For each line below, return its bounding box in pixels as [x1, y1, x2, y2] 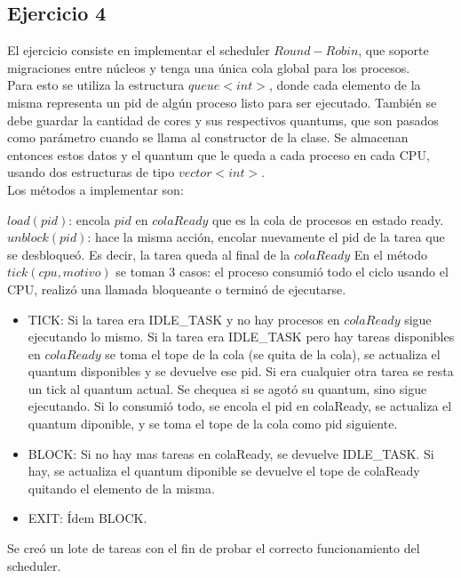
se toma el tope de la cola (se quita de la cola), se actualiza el [105, 344, 441, 363]
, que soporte [358, 41, 429, 60]
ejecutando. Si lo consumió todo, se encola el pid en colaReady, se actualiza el [28, 397, 452, 415]
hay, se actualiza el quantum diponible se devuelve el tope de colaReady [28, 462, 420, 480]
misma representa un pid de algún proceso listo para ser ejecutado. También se [7, 92, 437, 111]
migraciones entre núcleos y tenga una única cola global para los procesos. [7, 58, 410, 76]
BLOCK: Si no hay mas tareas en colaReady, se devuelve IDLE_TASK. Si [28, 444, 434, 462]
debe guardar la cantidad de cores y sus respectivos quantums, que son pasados [7, 110, 439, 129]
